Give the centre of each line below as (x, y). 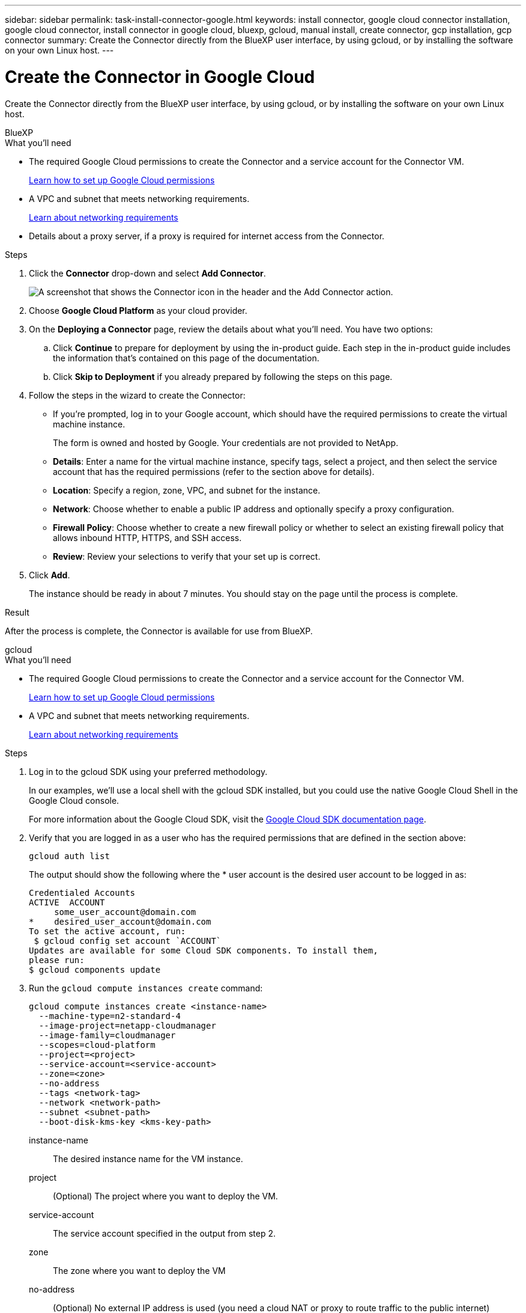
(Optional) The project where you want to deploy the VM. (165, 1196)
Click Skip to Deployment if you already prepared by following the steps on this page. (223, 376)
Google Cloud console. (74, 800)
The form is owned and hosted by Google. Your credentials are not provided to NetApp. (226, 442)
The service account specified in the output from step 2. (164, 1233)
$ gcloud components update (95, 969)
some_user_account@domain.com (125, 912)
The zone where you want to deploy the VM (139, 1270)
